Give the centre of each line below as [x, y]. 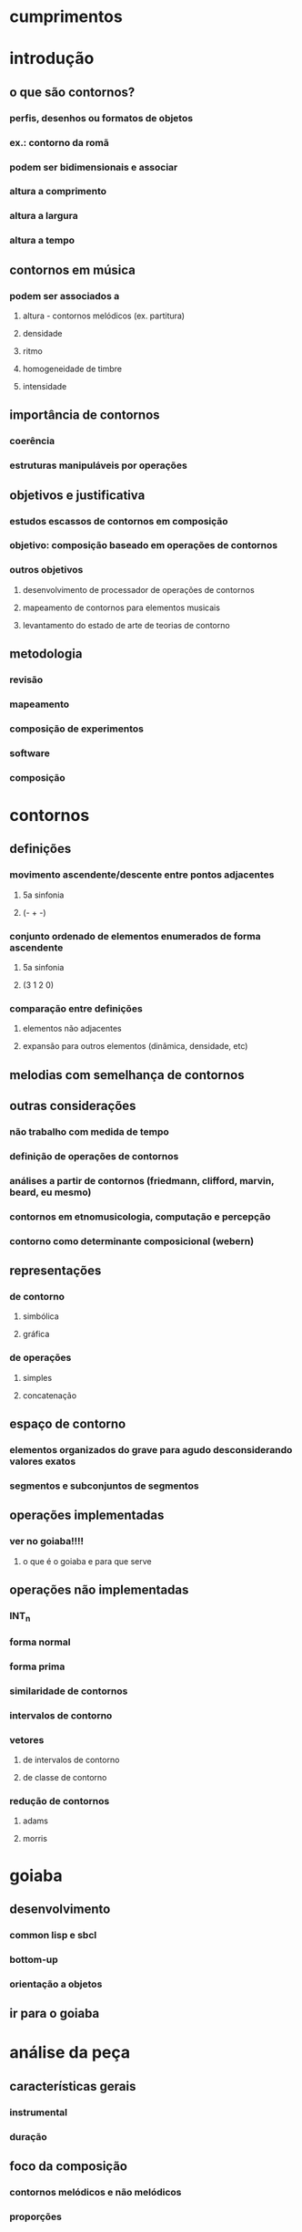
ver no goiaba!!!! [47, 1542]
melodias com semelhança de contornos [127, 1075]
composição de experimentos [76, 729]
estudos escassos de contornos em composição [119, 521]
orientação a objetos [56, 1984]
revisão [26, 680]
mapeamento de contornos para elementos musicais [121, 607]
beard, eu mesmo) [50, 1192]
